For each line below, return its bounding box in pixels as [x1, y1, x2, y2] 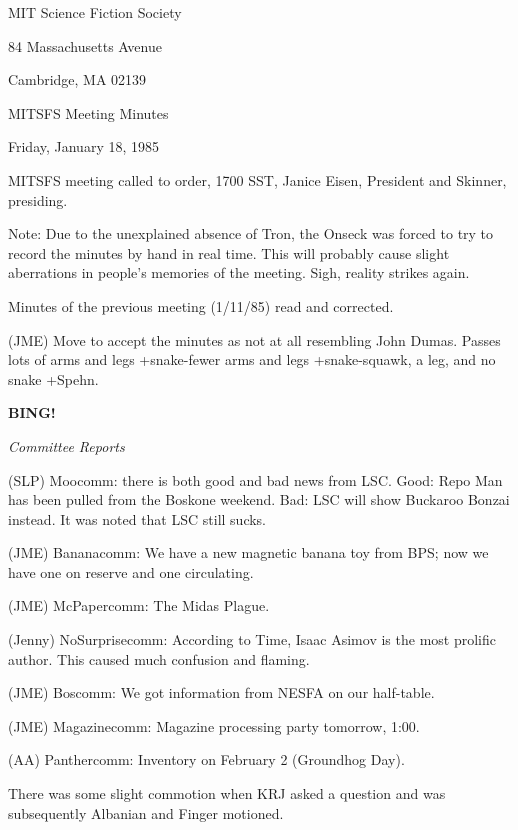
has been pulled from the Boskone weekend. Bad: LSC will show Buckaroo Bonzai [8, 489, 510, 510]
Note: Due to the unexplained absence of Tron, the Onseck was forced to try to [8, 223, 494, 244]
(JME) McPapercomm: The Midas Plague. [8, 595, 270, 616]
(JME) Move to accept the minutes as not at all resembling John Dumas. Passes [8, 329, 501, 350]
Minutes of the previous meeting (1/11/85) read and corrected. [8, 295, 394, 316]
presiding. [8, 189, 68, 210]
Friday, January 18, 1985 [8, 136, 160, 157]
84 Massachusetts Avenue [8, 35, 162, 56]
